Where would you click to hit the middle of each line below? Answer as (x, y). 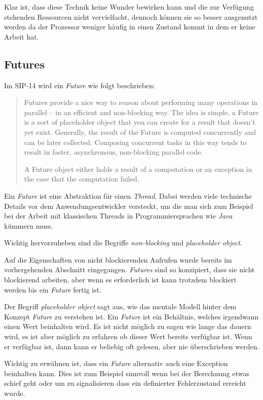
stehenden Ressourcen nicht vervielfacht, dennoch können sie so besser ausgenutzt (131, 16)
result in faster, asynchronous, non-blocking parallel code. (114, 152)
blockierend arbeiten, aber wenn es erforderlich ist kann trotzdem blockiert (120, 280)
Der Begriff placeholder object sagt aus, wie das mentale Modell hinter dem (120, 306)
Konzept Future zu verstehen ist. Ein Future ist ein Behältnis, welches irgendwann (131, 316)
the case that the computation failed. (82, 179)
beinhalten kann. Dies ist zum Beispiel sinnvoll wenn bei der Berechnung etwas (127, 373)
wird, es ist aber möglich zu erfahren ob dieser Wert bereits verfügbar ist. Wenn (128, 336)
